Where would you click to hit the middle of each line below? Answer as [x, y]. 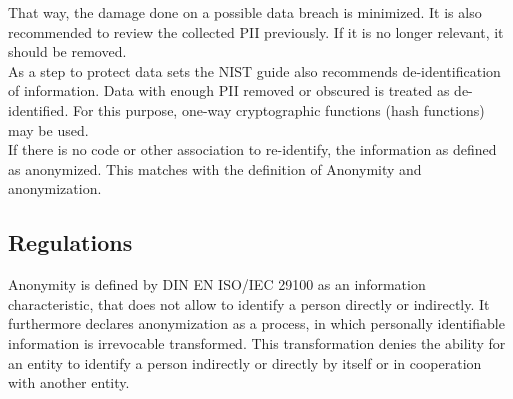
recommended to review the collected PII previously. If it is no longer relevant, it [256, 31]
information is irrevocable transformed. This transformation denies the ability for [257, 342]
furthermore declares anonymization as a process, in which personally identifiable [256, 323]
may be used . [48, 129]
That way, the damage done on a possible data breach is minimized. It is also [245, 12]
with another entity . [69, 382]
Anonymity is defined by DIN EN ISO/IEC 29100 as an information [217, 284]
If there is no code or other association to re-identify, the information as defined [252, 149]
